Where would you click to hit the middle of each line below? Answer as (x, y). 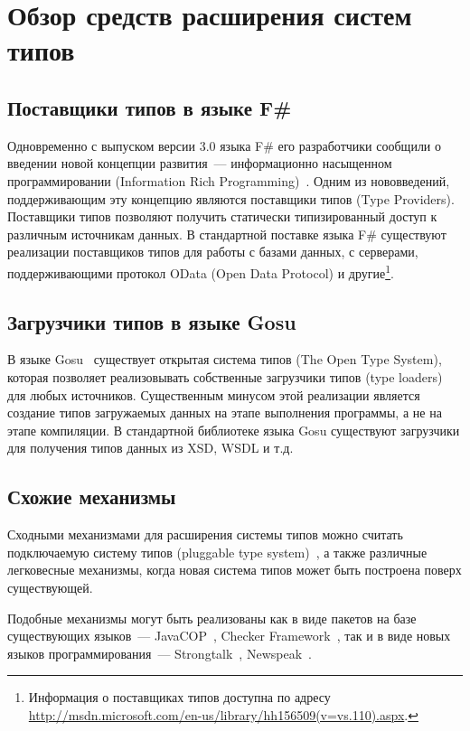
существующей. (50, 587)
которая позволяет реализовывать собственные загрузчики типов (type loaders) (225, 376)
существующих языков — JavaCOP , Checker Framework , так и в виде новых (229, 636)
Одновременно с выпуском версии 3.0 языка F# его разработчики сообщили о (225, 145)
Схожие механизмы (92, 497)
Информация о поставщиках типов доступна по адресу (179, 697)
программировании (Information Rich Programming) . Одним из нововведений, (229, 180)
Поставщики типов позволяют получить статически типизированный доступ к (222, 216)
